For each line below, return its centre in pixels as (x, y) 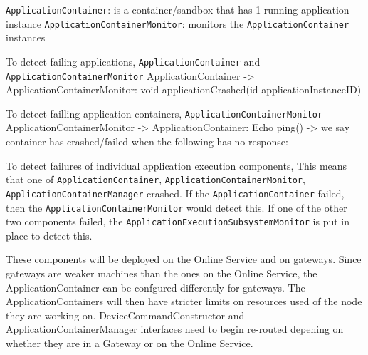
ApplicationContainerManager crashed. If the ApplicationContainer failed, (175, 193)
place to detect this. (49, 235)
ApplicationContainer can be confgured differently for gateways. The (156, 287)
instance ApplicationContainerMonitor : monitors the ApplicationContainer (178, 23)
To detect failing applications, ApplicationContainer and (133, 61)
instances (26, 37)
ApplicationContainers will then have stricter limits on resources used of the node (184, 301)
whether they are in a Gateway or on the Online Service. (130, 343)
